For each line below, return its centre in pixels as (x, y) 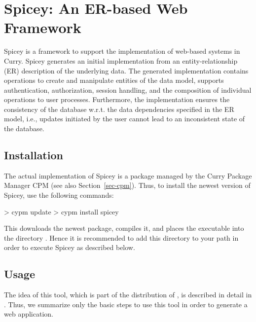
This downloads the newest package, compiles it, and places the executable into (124, 228)
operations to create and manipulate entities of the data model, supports (114, 80)
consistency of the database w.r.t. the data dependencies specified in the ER (119, 109)
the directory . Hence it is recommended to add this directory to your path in (121, 237)
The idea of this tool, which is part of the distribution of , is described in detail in (128, 295)
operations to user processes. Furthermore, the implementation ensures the (117, 99)
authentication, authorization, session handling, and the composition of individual (128, 89)
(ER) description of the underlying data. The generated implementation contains (126, 70)
